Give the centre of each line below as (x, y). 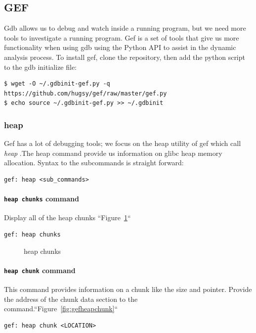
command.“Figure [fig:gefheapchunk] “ (61, 309)
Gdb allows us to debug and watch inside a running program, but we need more (125, 28)
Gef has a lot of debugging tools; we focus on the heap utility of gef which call (123, 143)
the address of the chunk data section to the (71, 299)
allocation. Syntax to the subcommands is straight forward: (94, 163)
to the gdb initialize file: (41, 67)
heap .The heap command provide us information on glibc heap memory (113, 153)
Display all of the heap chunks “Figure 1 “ (67, 217)
